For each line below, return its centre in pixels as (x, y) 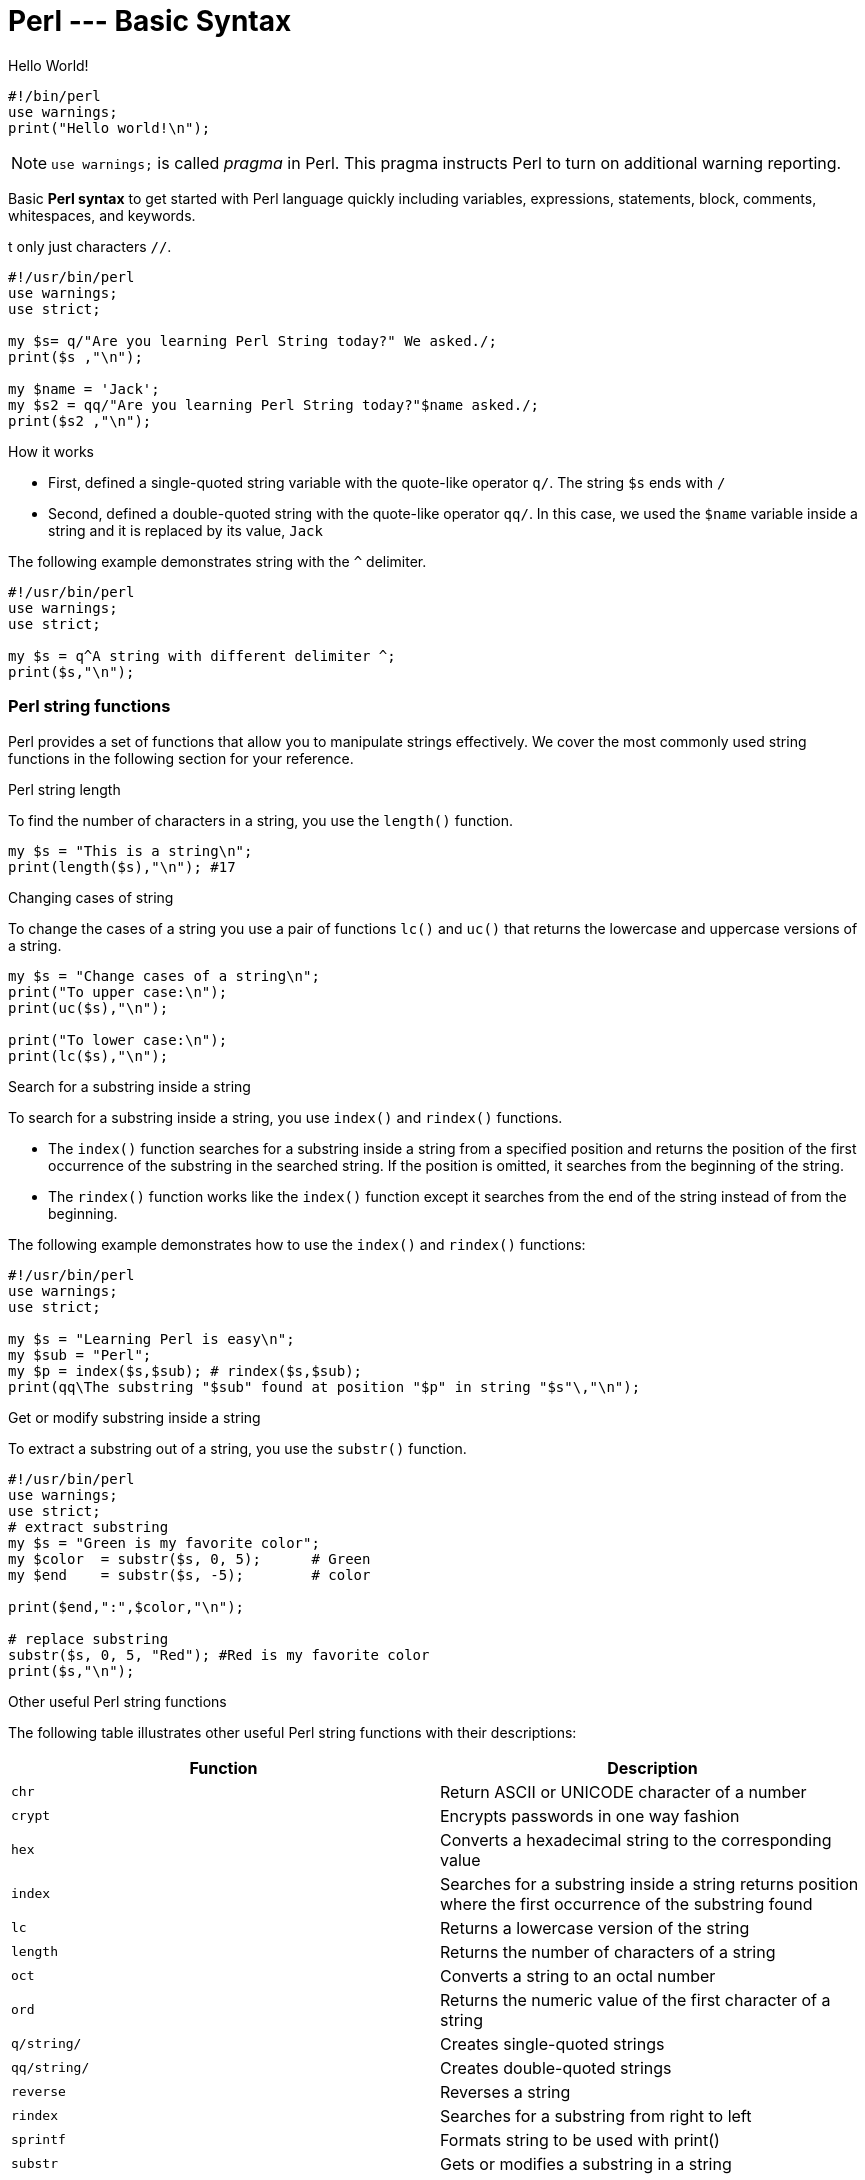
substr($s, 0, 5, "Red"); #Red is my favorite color (219, 1654)
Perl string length (64, 789)
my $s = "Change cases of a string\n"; (164, 975)
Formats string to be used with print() (580, 2139)
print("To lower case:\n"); (118, 1039)
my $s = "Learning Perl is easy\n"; (151, 1338)
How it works (51, 451)
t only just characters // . (90, 246)
